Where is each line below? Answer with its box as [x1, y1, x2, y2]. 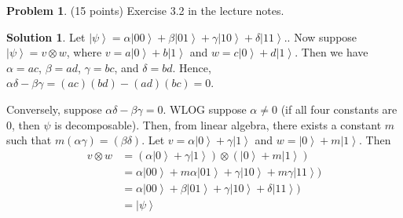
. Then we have [295, 44, 368, 60]
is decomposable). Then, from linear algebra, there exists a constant [54, 116, 382, 133]
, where [66, 44, 102, 60]
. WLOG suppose [163, 100, 247, 117]
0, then [6, 116, 40, 133]
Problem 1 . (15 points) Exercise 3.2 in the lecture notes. [6, 2, 284, 18]
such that [6, 132, 52, 148]
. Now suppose [287, 28, 357, 45]
